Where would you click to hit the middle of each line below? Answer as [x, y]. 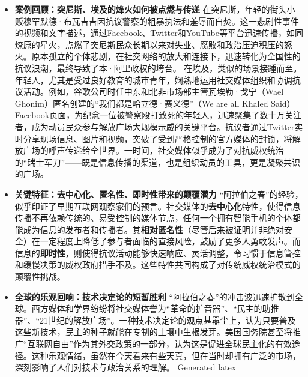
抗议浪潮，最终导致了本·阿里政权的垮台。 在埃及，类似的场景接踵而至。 [158, 68]
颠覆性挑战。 [40, 276]
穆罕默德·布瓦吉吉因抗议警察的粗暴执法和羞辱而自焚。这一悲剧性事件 [161, 21]
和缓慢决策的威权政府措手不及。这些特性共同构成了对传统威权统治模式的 [158, 264]
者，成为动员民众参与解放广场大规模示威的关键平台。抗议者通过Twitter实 [159, 126]
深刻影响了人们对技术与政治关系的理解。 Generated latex [125, 367]
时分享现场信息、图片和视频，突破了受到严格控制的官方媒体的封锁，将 [153, 138]
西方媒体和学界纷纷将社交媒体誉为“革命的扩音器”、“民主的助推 [155, 308]
